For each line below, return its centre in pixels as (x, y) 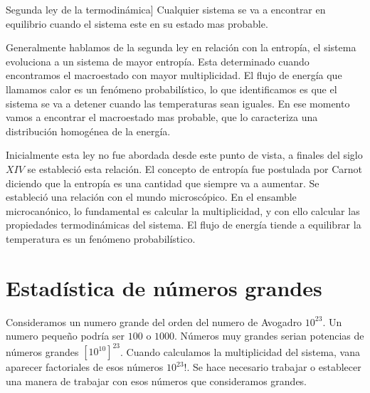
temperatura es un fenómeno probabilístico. (101, 238)
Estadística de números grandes (164, 287)
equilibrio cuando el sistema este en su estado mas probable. (137, 23)
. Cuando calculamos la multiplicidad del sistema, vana (240, 351)
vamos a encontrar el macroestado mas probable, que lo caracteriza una (162, 117)
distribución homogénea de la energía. (88, 131)
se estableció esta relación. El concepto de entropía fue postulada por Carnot (195, 168)
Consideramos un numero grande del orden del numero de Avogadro (154, 321)
